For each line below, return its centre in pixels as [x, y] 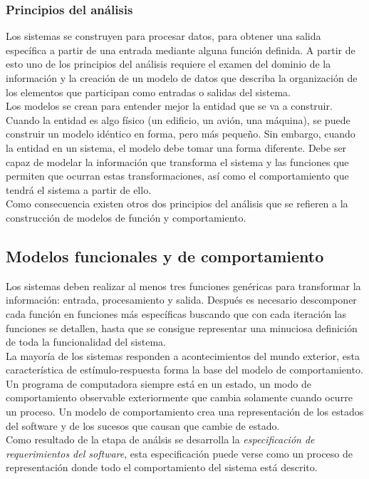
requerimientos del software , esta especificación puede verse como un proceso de [180, 453]
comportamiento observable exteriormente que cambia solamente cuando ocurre [179, 397]
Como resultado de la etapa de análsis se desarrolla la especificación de [160, 439]
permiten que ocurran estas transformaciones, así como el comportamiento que [177, 176]
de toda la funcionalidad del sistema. [86, 342]
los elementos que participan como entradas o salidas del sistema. [148, 92]
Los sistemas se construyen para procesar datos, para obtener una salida [163, 36]
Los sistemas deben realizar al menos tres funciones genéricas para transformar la [183, 285]
